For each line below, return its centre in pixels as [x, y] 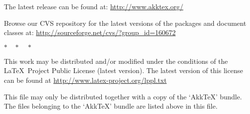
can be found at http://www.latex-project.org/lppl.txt [85, 80]
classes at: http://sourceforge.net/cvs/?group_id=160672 [90, 32]
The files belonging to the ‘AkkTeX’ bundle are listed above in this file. [111, 106]
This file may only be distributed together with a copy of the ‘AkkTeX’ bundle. [123, 96]
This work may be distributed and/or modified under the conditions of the [116, 61]
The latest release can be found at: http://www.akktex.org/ [94, 6]
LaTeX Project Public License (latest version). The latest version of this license [124, 70]
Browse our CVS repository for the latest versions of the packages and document [125, 23]
